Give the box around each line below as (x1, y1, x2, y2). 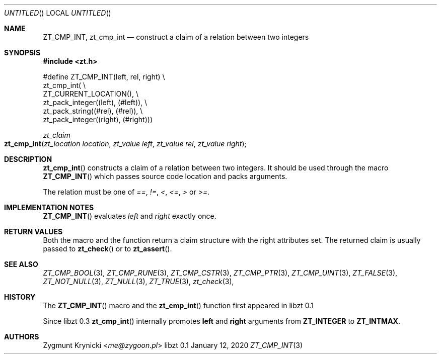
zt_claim (43, 131, 70, 139)
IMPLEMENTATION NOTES (4, 203, 94, 212)
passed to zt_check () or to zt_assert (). (43, 244, 172, 253)
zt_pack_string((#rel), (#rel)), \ (43, 107, 143, 115)
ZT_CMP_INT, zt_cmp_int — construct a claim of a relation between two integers (43, 33, 309, 41)
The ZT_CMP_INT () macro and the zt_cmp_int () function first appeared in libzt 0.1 (43, 301, 314, 310)
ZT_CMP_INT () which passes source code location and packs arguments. (43, 172, 287, 181)
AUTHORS (4, 332, 39, 341)
